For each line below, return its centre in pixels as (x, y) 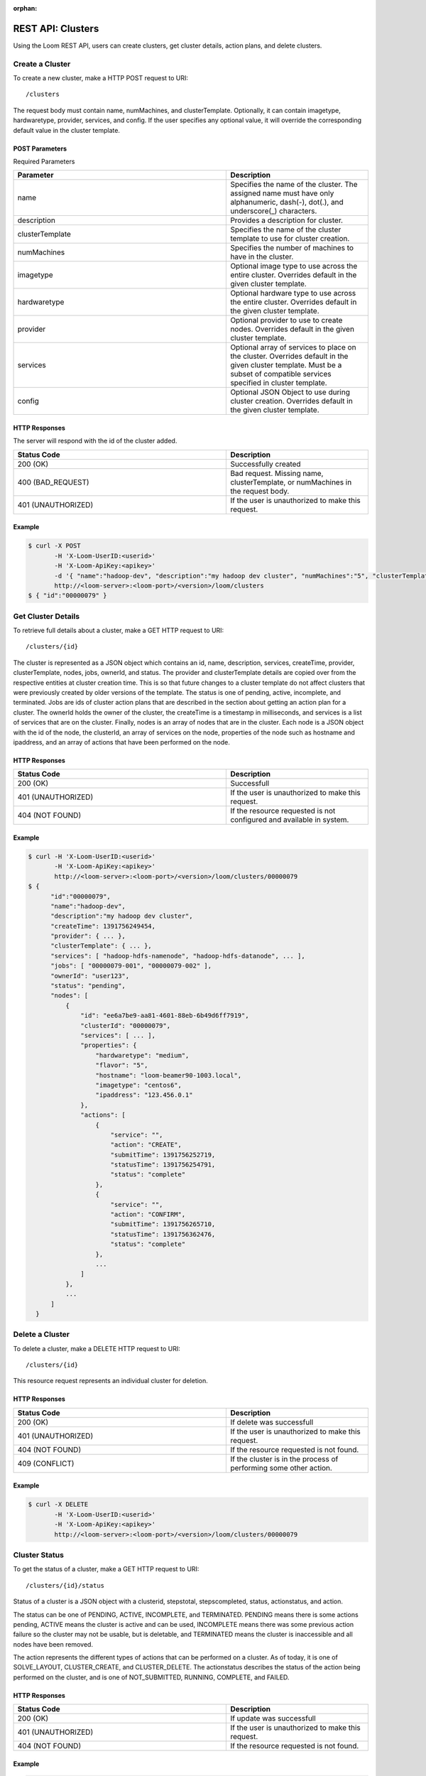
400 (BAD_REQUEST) (53, 482)
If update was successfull (273, 1718)
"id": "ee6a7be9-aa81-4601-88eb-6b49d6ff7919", (165, 1016)
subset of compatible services (281, 374)
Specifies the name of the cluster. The (294, 185)
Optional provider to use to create (286, 320)
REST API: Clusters (56, 28)
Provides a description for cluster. (287, 220)
